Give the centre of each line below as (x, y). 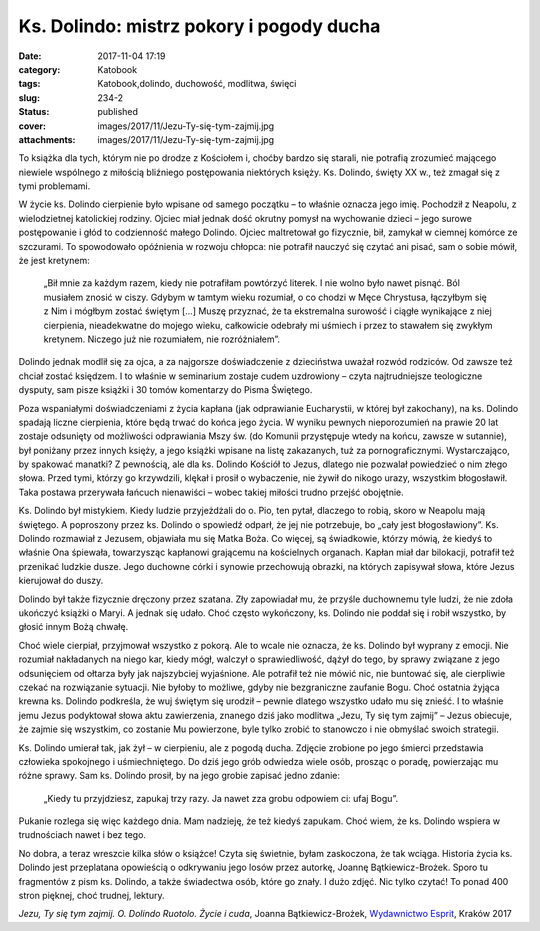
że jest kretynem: (54, 261)
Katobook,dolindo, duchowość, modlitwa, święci (197, 84)
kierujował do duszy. (61, 581)
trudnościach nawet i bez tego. (82, 835)
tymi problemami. (54, 186)
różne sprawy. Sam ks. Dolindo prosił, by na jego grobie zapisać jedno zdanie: (179, 776)
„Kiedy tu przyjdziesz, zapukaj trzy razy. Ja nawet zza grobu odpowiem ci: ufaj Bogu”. (221, 798)
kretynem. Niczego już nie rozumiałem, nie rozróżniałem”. (161, 339)
